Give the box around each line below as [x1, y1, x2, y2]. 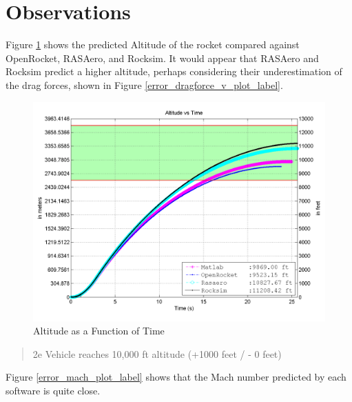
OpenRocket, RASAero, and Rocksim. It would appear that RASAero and [6, 50, 319, 65]
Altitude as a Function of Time [33, 323, 165, 338]
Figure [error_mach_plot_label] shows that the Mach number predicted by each [6, 370, 346, 384]
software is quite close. [6, 383, 101, 397]
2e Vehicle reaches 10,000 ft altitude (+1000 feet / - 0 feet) [32, 346, 282, 361]
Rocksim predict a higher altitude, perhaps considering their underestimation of [6, 64, 342, 79]
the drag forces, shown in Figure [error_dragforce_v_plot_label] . [6, 77, 283, 92]
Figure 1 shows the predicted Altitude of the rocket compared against [6, 37, 300, 52]
